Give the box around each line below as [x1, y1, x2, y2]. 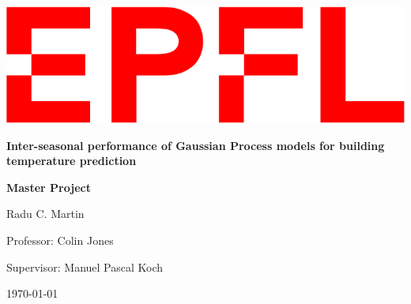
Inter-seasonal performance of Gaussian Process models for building [6, 137, 385, 153]
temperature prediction [6, 152, 137, 169]
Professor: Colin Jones [6, 231, 114, 248]
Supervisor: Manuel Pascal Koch [6, 258, 164, 275]
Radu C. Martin [6, 205, 85, 222]
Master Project [6, 178, 91, 195]
